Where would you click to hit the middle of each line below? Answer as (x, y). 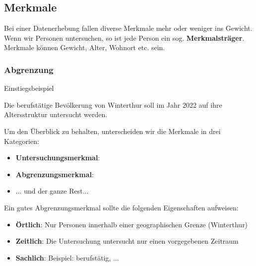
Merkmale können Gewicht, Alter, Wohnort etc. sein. (85, 47)
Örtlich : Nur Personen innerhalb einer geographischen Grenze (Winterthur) (132, 224)
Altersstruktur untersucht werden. (56, 114)
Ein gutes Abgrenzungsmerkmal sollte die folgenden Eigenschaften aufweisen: (121, 207)
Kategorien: (22, 141)
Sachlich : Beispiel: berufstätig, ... (67, 257)
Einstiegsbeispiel (29, 88)
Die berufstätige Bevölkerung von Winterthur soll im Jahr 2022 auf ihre (113, 104)
